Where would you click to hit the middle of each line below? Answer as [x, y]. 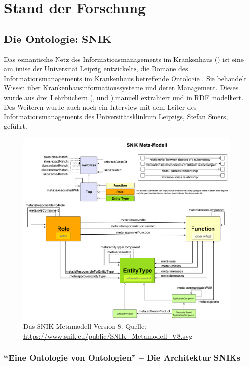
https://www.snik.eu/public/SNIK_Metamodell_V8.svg [108, 335]
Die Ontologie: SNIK [58, 38]
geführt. [16, 126]
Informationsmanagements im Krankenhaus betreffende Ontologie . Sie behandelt [125, 78]
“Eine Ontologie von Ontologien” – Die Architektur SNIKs [122, 357]
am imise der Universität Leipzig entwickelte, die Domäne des [96, 69]
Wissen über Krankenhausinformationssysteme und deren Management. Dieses [121, 88]
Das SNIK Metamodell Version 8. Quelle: [85, 326]
